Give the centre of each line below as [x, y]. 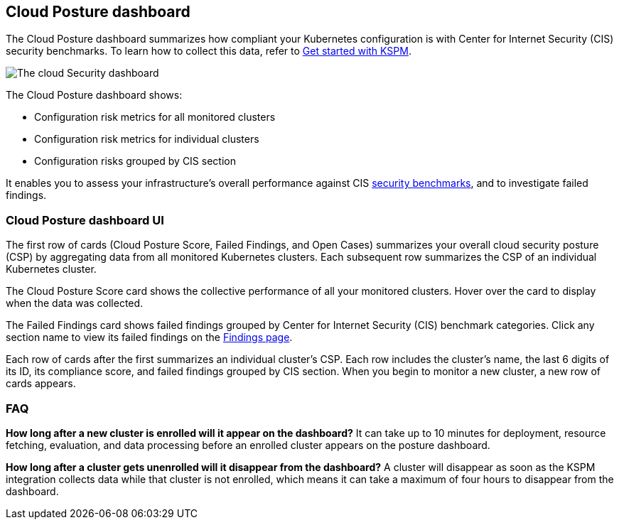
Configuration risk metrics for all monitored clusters [155, 117]
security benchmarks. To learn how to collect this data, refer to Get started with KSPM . [209, 51]
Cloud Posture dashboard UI [85, 220]
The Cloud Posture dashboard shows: [94, 95]
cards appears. [41, 384]
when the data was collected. [75, 303]
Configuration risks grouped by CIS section [135, 161]
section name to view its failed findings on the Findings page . [149, 337]
